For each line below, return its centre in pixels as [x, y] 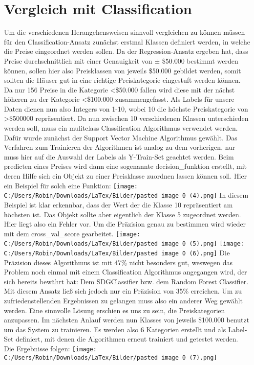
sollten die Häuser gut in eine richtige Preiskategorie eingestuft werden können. [122, 80]
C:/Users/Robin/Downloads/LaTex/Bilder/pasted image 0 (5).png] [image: [124, 244]
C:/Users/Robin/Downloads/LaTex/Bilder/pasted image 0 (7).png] [111, 357]
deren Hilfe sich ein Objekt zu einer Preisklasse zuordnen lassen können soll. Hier [126, 176]
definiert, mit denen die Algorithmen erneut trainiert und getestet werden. [127, 339]
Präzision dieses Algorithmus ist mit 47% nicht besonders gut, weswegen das [118, 262]
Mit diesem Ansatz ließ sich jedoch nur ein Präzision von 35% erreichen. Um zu [123, 291]
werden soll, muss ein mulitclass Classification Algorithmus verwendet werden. [121, 128]
